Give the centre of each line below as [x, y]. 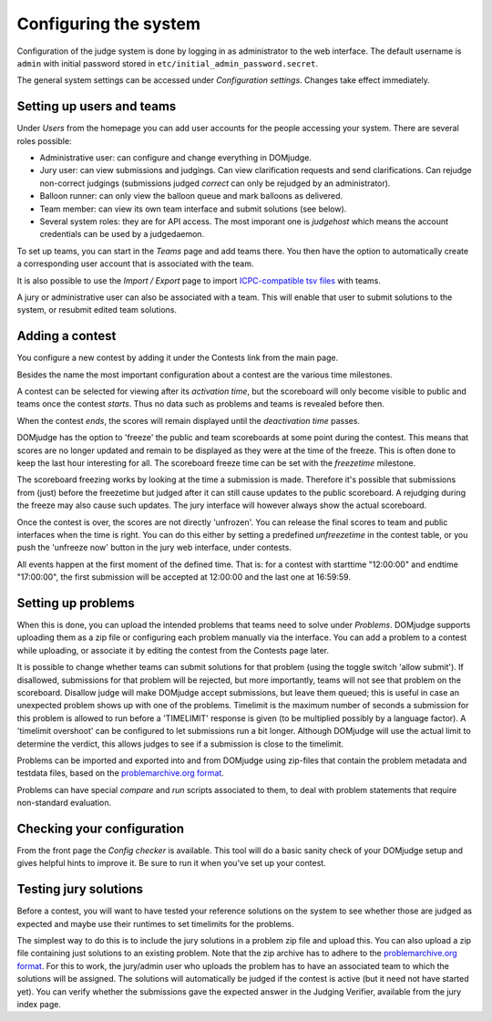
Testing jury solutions [80, 889]
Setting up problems [76, 603]
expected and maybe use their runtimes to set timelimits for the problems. [156, 923]
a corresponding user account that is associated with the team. [135, 263]
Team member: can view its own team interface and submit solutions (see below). [193, 209]
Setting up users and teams [97, 106]
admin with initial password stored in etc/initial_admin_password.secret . [168, 63]
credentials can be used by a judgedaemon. [122, 234]
